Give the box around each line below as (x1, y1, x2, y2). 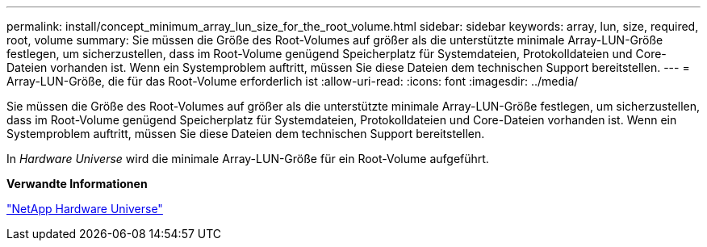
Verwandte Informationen (6, 177, 148, 190)
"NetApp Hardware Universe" (6, 202, 163, 216)
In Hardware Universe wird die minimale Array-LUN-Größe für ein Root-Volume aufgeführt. (6, 152, 489, 165)
